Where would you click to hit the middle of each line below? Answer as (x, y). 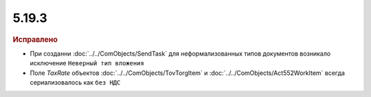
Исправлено (35, 39)
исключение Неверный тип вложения (87, 63)
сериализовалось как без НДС (75, 82)
